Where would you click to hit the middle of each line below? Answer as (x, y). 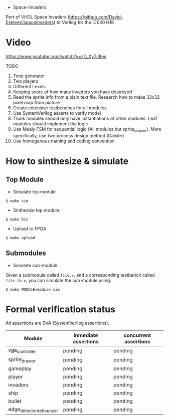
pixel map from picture (36, 102)
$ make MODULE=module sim (33, 289)
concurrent (137, 335)
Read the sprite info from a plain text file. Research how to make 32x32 (86, 97)
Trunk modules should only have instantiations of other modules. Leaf (85, 118)
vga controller (22, 351)
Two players (26, 81)
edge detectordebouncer (33, 410)
